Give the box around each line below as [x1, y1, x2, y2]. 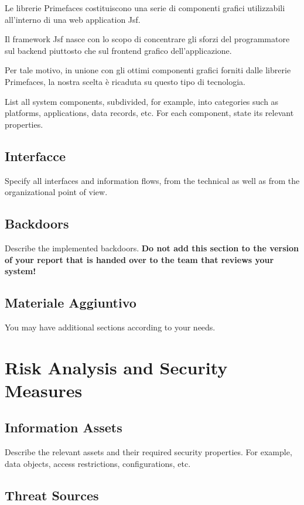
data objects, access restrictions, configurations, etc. [5, 457, 191, 469]
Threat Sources [5, 486, 99, 504]
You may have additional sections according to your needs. [5, 320, 216, 333]
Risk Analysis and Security [5, 355, 228, 379]
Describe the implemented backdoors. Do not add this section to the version [5, 241, 299, 254]
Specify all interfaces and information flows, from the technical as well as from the [5, 174, 300, 186]
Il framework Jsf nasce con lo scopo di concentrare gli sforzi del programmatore [5, 33, 290, 45]
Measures [5, 378, 83, 402]
